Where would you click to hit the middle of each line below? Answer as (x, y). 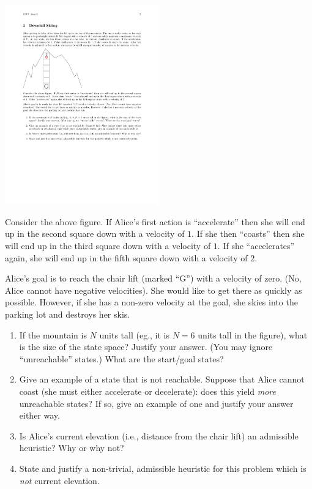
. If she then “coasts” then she (248, 233)
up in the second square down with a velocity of (95, 233)
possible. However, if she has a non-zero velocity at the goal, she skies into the (151, 302)
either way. (39, 415)
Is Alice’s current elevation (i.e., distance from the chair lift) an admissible (159, 435)
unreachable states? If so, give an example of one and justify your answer (156, 403)
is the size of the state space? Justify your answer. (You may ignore (146, 347)
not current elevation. (59, 480)
